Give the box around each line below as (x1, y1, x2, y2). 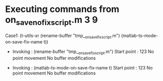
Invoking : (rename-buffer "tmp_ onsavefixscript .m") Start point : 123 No (12, 48, 155, 56)
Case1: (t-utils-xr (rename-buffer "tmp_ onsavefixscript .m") (5, 32, 120, 39)
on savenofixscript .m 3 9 (5, 14, 98, 27)
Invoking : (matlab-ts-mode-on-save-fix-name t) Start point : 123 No (12, 65, 153, 71)
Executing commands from (5, 3, 120, 15)
